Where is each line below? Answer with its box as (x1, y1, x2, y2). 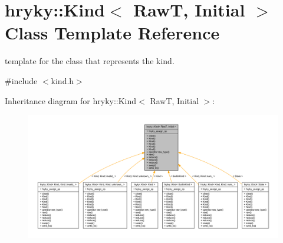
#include (5, 74, 38, 86)
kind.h (51, 74, 74, 86)
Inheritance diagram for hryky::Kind (5, 94, 137, 106)
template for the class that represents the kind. (5, 55, 175, 67)
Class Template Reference (5, 21, 220, 45)
